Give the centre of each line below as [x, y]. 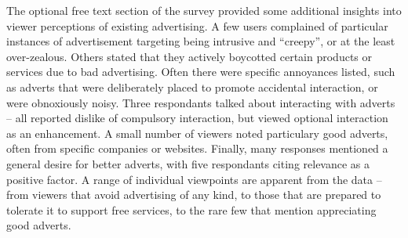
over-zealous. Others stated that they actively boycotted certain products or [189, 56]
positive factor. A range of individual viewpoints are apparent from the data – [194, 179]
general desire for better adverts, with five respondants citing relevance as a [188, 163]
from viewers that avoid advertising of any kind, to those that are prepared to [194, 195]
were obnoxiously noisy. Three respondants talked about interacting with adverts [201, 102]
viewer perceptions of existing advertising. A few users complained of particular [197, 25]
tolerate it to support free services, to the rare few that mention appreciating [191, 209]
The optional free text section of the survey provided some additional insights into [204, 10]
